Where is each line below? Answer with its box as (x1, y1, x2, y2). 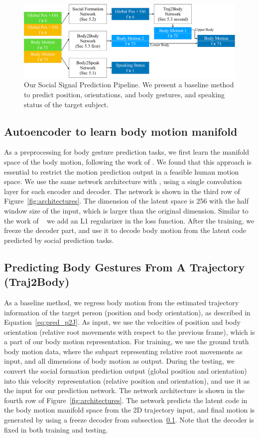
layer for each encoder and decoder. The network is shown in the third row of (4, 186, 240, 196)
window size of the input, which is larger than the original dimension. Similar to (4, 205, 249, 216)
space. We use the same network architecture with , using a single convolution (4, 176, 242, 187)
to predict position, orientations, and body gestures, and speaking (24, 89, 225, 99)
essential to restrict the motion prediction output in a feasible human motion (4, 166, 239, 177)
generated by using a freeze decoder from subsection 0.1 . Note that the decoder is (4, 415, 254, 425)
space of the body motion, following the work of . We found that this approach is (4, 156, 252, 167)
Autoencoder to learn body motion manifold (4, 123, 238, 139)
